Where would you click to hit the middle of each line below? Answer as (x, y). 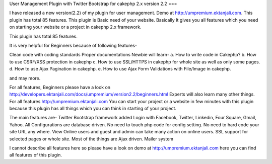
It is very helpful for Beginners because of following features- (73, 45)
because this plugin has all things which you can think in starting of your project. (93, 109)
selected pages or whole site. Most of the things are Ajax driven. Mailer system (91, 139)
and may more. (25, 78)
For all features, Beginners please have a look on (60, 87)
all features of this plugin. (36, 155)
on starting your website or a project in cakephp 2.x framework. (75, 27)
